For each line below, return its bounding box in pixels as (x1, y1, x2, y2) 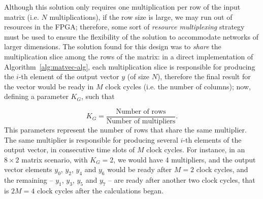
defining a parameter (4, 91, 69, 102)
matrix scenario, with (21, 154, 88, 164)
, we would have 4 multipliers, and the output (113, 154, 256, 164)
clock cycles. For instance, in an (146, 144, 245, 155)
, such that (81, 91, 115, 102)
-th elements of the (183, 134, 242, 145)
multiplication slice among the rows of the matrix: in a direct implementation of (4, 51, 253, 61)
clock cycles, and (196, 164, 248, 175)
